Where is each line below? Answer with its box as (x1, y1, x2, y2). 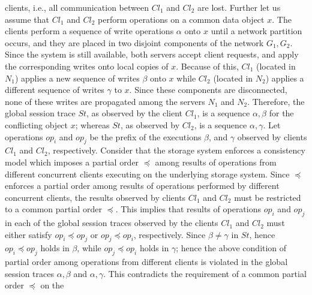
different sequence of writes (5, 83, 104, 96)
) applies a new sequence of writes (14, 71, 140, 84)
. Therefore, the (247, 95, 305, 107)
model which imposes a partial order (5, 155, 139, 168)
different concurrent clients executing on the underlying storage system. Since (5, 167, 290, 180)
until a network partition (211, 25, 302, 37)
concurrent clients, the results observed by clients (5, 191, 186, 203)
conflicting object (5, 118, 68, 131)
